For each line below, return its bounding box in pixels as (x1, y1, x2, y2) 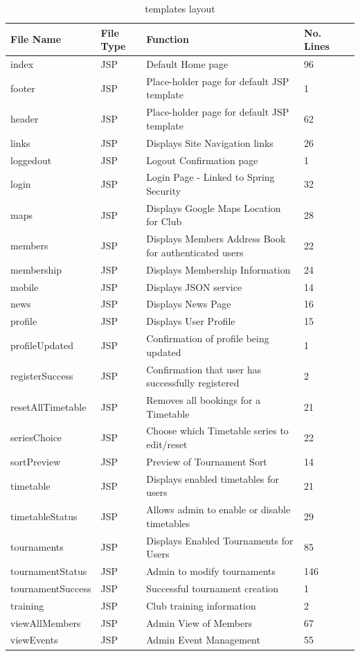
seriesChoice (10, 430, 62, 445)
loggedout (10, 152, 52, 167)
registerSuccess (10, 369, 73, 383)
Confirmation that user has (146, 362, 262, 376)
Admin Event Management (146, 632, 260, 647)
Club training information (146, 598, 256, 612)
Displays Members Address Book (146, 231, 286, 246)
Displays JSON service (146, 279, 242, 294)
